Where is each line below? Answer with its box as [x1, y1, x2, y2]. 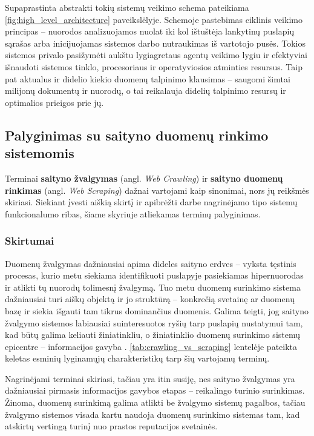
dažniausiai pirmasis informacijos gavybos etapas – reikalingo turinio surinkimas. [5, 384, 305, 397]
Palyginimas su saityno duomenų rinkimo [5, 125, 269, 144]
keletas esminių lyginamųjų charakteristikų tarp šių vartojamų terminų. [5, 352, 270, 365]
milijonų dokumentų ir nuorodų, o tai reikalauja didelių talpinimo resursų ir [5, 84, 286, 97]
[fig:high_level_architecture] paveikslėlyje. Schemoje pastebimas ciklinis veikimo [5, 13, 303, 25]
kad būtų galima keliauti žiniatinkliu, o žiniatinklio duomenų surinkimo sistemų [5, 328, 301, 341]
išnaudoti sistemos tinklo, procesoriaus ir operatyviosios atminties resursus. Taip [5, 60, 303, 73]
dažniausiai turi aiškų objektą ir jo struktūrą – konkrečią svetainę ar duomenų [5, 292, 295, 305]
